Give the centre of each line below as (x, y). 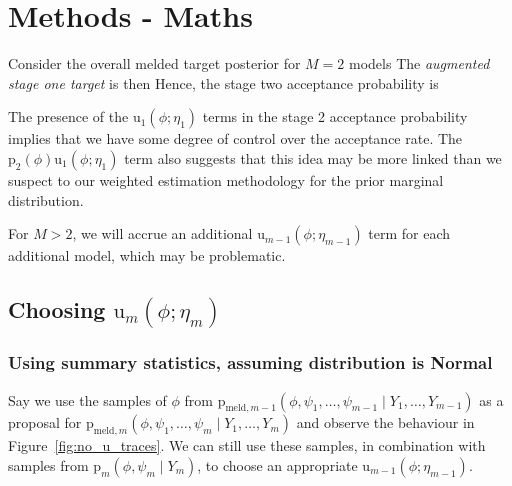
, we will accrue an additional (162, 233)
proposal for (45, 422)
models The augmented (419, 63)
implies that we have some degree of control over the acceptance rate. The (235, 138)
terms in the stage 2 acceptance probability (335, 116)
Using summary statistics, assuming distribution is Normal (250, 362)
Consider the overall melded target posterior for (154, 63)
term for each (409, 233)
